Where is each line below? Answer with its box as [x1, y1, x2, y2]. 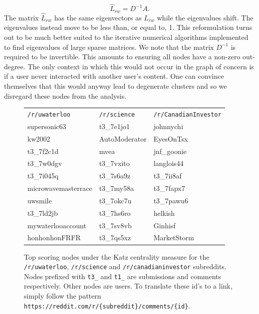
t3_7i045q [27, 170, 59, 181]
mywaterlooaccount [27, 220, 86, 230]
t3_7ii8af [153, 170, 182, 181]
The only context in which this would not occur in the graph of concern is [27, 61, 254, 71]
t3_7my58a [99, 183, 134, 193]
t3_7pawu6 [153, 195, 188, 205]
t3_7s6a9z [99, 170, 131, 181]
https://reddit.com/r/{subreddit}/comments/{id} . [24, 300, 191, 311]
